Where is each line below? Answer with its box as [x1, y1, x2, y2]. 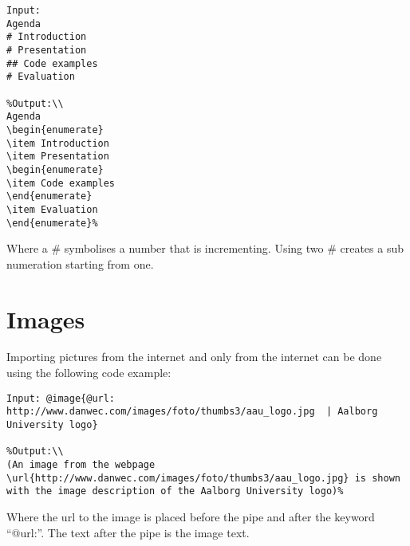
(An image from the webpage [6, 458, 156, 470]
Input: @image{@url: [6, 392, 116, 404]
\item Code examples [6, 177, 116, 189]
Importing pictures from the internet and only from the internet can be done [6, 348, 382, 365]
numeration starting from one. [6, 255, 154, 272]
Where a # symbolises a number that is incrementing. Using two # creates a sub [6, 240, 404, 257]
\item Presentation [6, 151, 109, 163]
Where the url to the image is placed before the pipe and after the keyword [6, 508, 375, 524]
